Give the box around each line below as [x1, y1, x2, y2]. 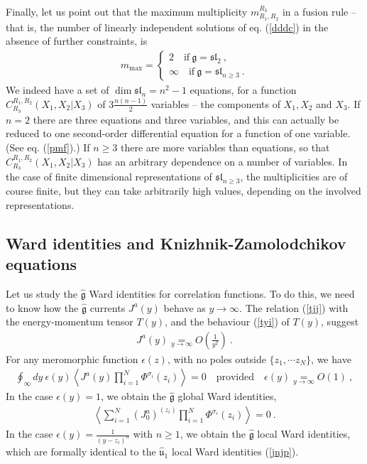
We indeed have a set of [6, 82, 109, 97]
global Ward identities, [177, 389, 277, 404]
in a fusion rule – [282, 4, 356, 18]
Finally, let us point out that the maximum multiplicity [6, 4, 248, 18]
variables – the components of [150, 96, 280, 111]
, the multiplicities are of [240, 169, 348, 184]
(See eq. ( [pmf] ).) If [6, 139, 90, 154]
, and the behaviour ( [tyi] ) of [165, 314, 290, 329]
